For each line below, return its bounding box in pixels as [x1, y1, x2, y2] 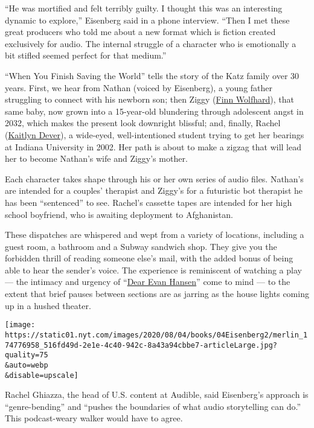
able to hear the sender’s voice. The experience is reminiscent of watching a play [5, 263, 302, 276]
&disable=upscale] [5, 371, 78, 380]
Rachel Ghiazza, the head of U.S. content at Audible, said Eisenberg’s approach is [5, 388, 309, 401]
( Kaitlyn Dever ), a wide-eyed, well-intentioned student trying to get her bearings [5, 128, 304, 141]
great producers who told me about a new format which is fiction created [5, 25, 276, 38]
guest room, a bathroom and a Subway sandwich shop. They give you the [5, 240, 277, 252]
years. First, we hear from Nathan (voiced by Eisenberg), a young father [5, 81, 273, 94]
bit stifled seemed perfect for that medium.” [5, 49, 167, 62]
